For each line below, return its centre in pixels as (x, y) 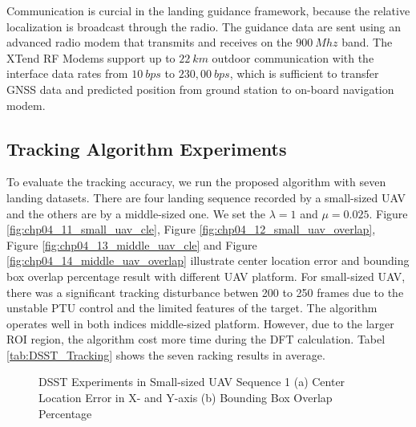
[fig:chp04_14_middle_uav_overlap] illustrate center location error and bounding (208, 260)
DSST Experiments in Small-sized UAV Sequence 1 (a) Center (192, 382)
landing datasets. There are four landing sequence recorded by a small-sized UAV (206, 197)
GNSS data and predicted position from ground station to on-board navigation (200, 89)
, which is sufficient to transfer (304, 73)
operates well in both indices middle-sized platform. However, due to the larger (200, 323)
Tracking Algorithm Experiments (147, 148)
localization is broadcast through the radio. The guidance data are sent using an (204, 26)
